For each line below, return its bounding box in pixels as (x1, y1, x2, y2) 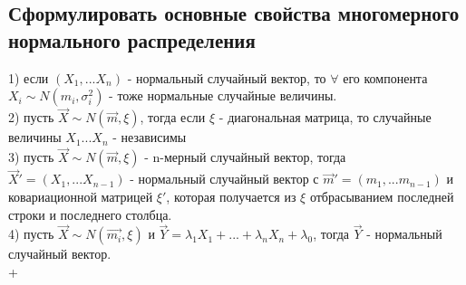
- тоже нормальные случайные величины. (109, 86, 337, 105)
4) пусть (8, 224, 54, 243)
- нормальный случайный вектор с (130, 169, 319, 188)
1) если (8, 68, 49, 87)
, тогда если (140, 108, 206, 127)
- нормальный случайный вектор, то (127, 68, 326, 87)
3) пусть (8, 147, 54, 166)
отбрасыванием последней (309, 187, 454, 206)
